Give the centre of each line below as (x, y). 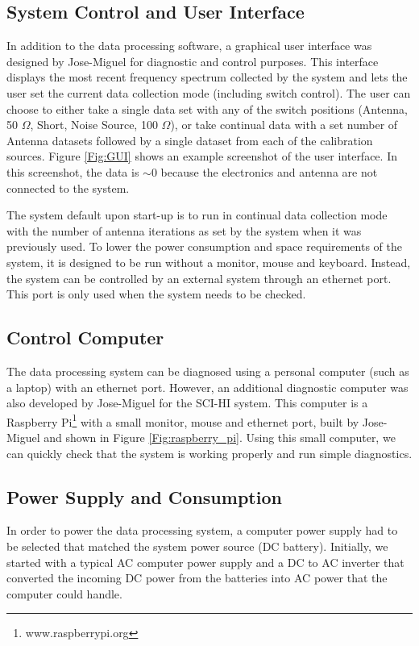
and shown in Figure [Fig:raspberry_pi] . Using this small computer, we (220, 437)
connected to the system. (68, 188)
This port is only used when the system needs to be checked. (156, 294)
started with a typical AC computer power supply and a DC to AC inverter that (205, 562)
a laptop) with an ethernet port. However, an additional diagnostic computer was (207, 387)
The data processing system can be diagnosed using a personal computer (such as (208, 371)
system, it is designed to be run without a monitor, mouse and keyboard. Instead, (209, 262)
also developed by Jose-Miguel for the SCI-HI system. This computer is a (187, 403)
